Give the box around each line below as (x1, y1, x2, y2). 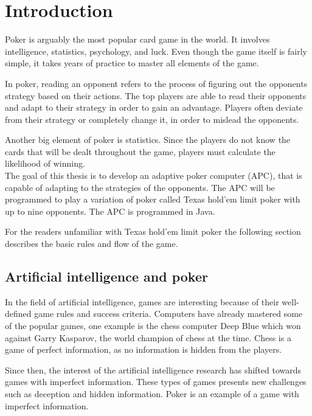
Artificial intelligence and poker (5, 267, 208, 286)
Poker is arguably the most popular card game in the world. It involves (5, 33, 270, 46)
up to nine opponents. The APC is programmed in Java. (5, 204, 215, 217)
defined (5, 307, 32, 320)
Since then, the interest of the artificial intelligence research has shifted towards (5, 363, 302, 376)
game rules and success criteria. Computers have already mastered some (34, 307, 303, 320)
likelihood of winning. (5, 157, 85, 170)
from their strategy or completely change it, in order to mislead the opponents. (5, 113, 299, 125)
